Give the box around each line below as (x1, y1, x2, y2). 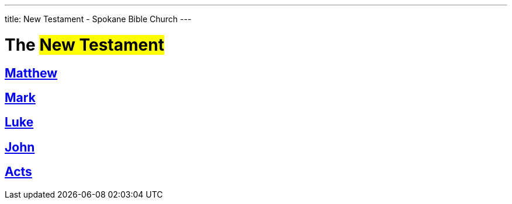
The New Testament (5, 34, 164, 55)
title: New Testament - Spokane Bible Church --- (5, 14, 192, 24)
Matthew (5, 65, 58, 80)
